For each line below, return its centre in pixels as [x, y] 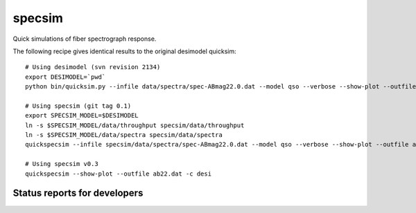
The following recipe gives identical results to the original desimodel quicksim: [124, 51]
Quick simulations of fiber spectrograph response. [85, 39]
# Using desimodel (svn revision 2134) [93, 67]
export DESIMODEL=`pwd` [66, 77]
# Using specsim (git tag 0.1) [78, 106]
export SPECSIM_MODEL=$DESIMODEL [82, 115]
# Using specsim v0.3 [62, 164]
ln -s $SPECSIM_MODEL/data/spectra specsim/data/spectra [124, 135]
